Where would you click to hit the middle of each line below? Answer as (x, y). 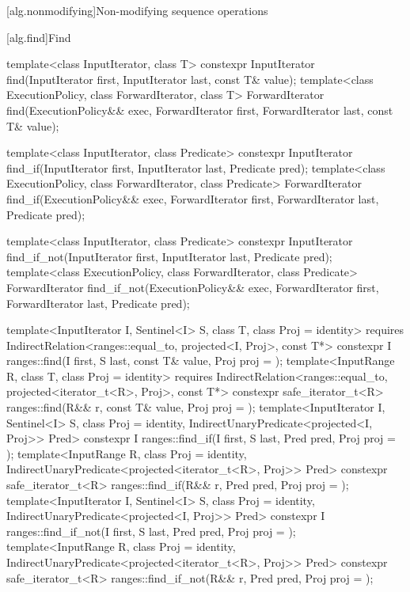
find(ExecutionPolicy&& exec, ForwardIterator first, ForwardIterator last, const (200, 110)
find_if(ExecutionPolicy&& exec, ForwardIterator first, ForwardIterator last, (193, 198)
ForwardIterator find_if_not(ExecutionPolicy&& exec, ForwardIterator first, (193, 287)
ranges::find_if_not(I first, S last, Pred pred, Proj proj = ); (151, 531)
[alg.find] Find (39, 37)
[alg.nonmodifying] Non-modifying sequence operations (137, 10)
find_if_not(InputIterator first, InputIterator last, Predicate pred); (169, 256)
